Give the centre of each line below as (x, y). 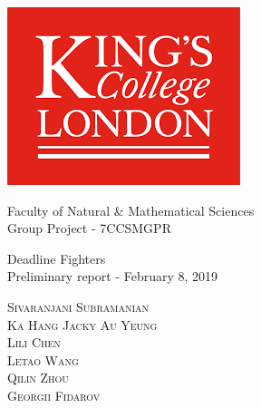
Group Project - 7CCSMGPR (89, 228)
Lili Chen (34, 342)
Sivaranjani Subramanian (78, 306)
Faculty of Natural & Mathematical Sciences (131, 210)
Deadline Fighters (57, 258)
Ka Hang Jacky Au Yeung (82, 324)
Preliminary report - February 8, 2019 (113, 276)
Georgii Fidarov (54, 395)
